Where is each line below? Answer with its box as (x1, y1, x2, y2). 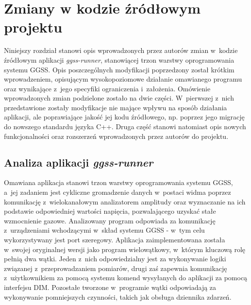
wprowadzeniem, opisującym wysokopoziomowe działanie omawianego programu (4, 74, 242, 84)
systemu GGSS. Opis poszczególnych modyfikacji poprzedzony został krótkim (4, 64, 234, 74)
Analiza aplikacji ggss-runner (4, 154, 153, 169)
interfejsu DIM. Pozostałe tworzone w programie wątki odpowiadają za (4, 282, 217, 292)
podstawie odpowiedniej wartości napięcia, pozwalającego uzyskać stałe (4, 206, 216, 216)
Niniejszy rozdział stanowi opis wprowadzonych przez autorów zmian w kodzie (4, 45, 238, 55)
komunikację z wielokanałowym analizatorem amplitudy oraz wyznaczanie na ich (4, 196, 246, 206)
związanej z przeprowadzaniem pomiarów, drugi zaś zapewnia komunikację (4, 263, 227, 273)
